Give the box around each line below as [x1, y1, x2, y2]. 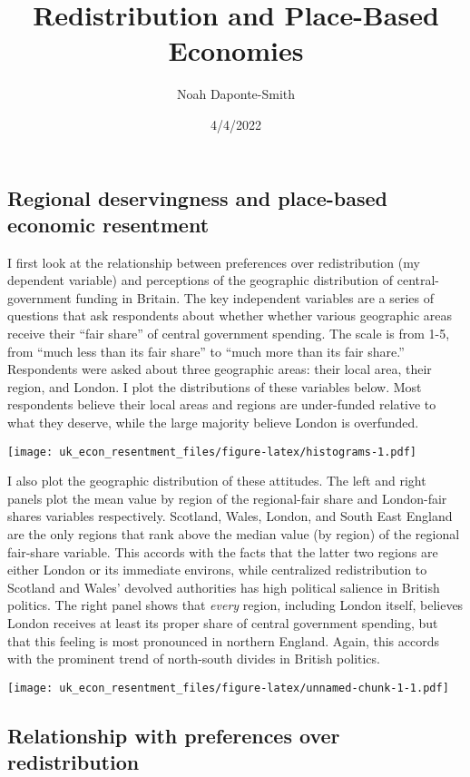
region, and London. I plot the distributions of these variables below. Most [7, 377, 422, 396]
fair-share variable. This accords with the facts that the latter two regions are [7, 542, 438, 561]
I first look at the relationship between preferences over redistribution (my [7, 252, 420, 271]
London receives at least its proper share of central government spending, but [7, 614, 438, 633]
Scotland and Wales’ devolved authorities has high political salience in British [7, 577, 440, 596]
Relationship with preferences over [7, 721, 340, 749]
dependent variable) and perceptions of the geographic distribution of [7, 270, 394, 290]
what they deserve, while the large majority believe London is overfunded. [7, 413, 419, 432]
